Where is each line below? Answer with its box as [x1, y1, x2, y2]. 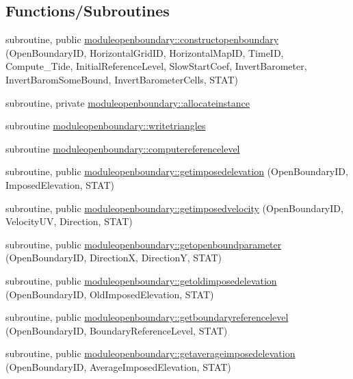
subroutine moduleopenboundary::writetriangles [5, 118, 206, 133]
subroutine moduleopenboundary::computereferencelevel [5, 141, 240, 155]
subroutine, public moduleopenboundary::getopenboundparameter [5, 237, 282, 251]
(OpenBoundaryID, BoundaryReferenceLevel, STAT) [5, 323, 228, 337]
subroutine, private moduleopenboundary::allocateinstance [5, 95, 250, 109]
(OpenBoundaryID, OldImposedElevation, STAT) [5, 287, 214, 301]
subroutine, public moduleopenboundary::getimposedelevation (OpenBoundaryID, [5, 164, 348, 179]
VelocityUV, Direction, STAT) [5, 214, 133, 228]
